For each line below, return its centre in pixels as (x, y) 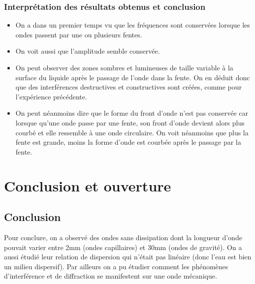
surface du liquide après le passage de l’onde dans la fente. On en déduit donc (133, 77)
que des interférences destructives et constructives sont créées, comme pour (129, 87)
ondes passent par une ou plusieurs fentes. (79, 34)
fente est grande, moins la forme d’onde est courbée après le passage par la (128, 142)
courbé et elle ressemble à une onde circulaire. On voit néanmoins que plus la (132, 132)
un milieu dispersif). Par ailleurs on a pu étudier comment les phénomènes (116, 266)
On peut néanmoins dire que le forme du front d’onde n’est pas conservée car (132, 113)
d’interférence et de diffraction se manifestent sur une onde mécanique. (111, 276)
